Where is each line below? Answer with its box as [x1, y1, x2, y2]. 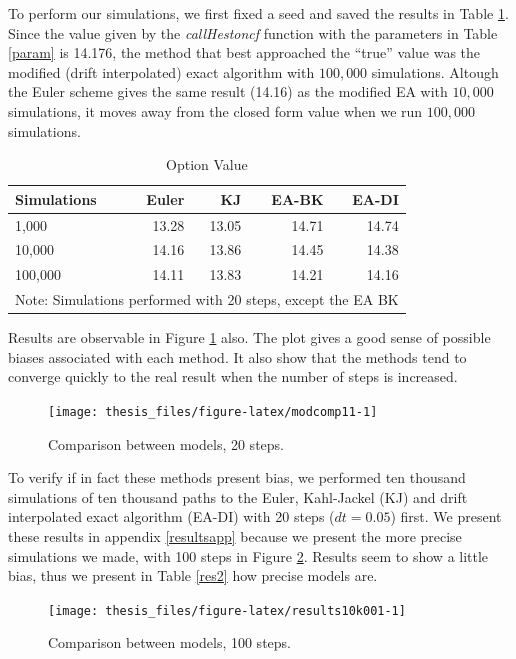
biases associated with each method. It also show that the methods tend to [8, 346, 467, 367]
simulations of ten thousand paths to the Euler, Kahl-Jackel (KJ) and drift [8, 486, 468, 507]
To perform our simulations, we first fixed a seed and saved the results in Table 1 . [8, 3, 509, 23]
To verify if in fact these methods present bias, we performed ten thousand [8, 467, 466, 488]
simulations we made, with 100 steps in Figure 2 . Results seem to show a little [8, 545, 489, 566]
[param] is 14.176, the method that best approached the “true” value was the [8, 42, 481, 63]
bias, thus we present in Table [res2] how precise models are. [8, 565, 378, 586]
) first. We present [390, 506, 502, 527]
